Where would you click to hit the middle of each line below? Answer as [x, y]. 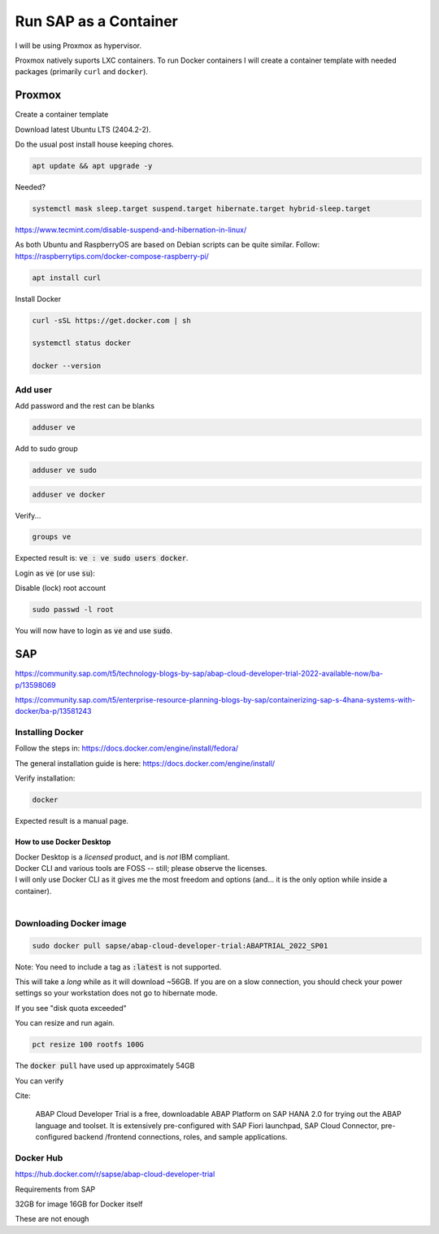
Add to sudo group [46, 449]
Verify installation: [45, 778]
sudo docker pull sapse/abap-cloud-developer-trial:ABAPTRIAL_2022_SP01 [180, 945]
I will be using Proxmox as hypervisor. [78, 46]
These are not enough [52, 1219]
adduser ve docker [69, 494]
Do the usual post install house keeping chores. [94, 144]
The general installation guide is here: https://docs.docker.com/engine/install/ [145, 763]
